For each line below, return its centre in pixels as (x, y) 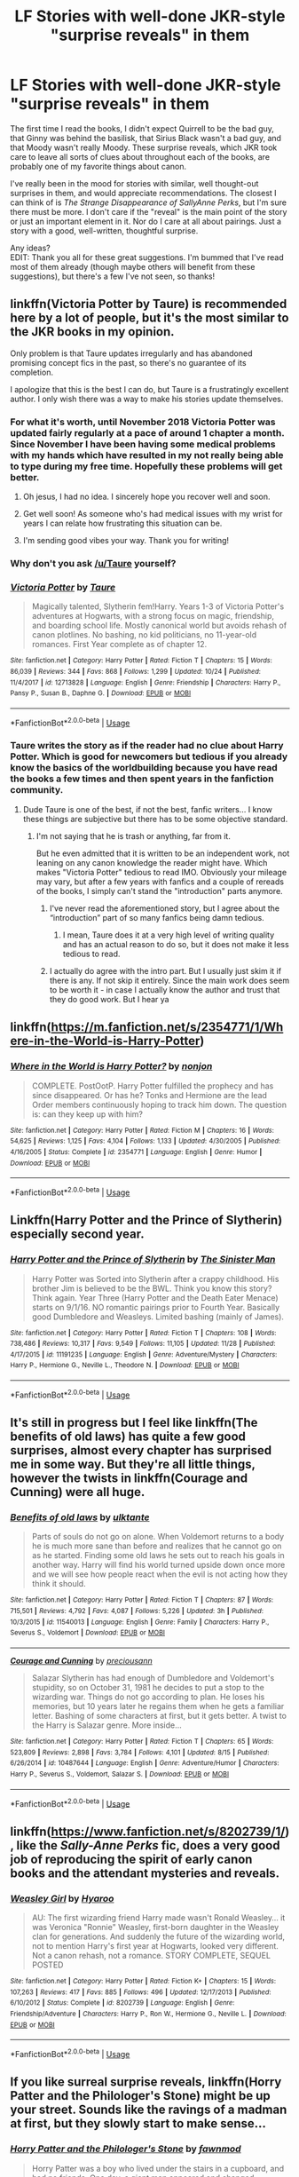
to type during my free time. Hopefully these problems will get (146, 466)
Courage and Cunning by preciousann (82, 1661)
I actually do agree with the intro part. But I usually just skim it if (165, 970)
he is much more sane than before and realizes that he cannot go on (157, 1546)
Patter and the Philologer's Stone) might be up (141, 2096)
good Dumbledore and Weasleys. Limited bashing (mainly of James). (158, 1317)
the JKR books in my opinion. (93, 332)
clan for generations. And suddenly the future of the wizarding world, (158, 1936)
